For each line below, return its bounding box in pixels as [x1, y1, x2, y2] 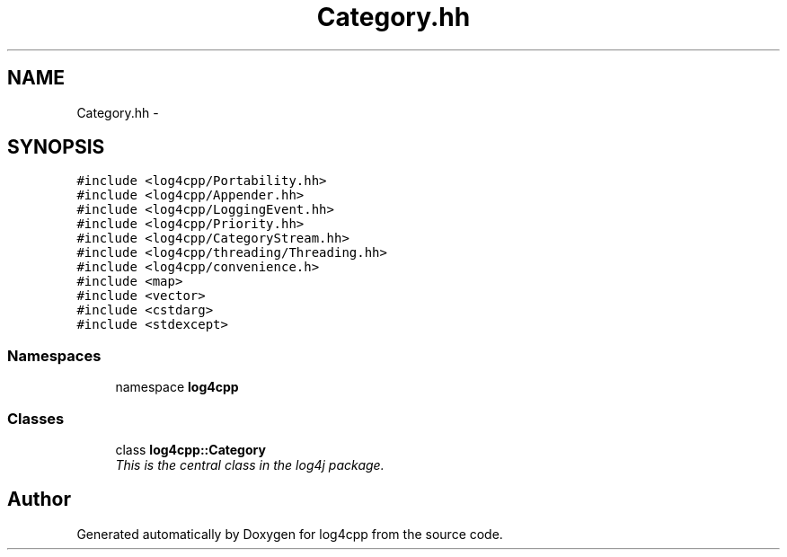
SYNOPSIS [7, 136, 105, 159]
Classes [7, 409, 65, 428]
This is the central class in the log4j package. [115, 456, 385, 473]
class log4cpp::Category [115, 441, 266, 457]
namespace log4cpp [115, 379, 239, 395]
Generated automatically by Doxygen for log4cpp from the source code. [76, 526, 503, 542]
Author [7, 488, 71, 511]
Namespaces [7, 346, 102, 365]
